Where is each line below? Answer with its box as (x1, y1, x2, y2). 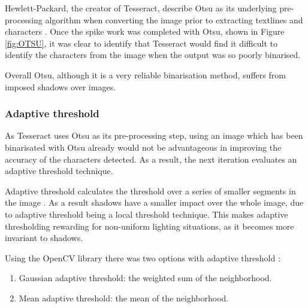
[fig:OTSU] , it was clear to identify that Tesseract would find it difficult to (5, 36, 277, 49)
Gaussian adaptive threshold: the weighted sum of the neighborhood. (19, 272, 272, 284)
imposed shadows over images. (5, 80, 116, 93)
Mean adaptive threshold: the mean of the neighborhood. (19, 291, 229, 304)
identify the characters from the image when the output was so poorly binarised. (5, 48, 301, 61)
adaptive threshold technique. (5, 164, 113, 177)
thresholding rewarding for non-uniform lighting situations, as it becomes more (5, 219, 294, 232)
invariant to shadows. (5, 231, 83, 244)
